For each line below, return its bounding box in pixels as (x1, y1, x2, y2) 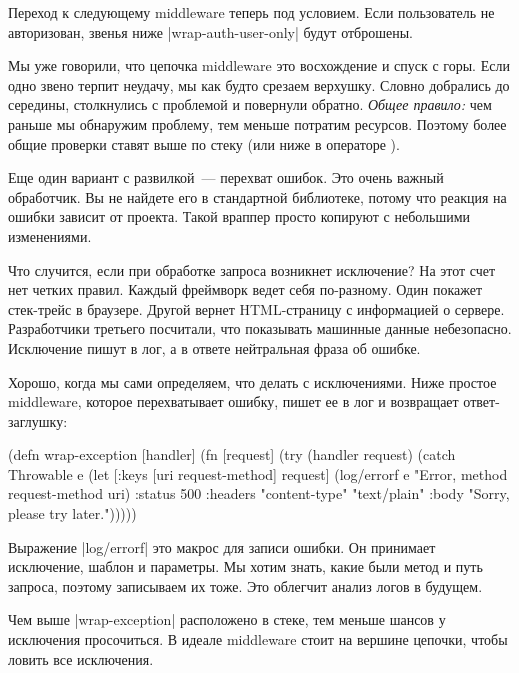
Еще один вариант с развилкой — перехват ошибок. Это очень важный (8, 167, 444, 188)
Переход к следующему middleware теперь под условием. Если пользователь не (8, 2, 495, 22)
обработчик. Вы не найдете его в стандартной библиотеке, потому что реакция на (8, 186, 507, 207)
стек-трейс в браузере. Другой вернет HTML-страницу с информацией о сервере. (8, 298, 505, 319)
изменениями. (8, 225, 92, 246)
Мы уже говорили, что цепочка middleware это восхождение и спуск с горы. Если (8, 55, 510, 76)
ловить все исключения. (8, 648, 154, 669)
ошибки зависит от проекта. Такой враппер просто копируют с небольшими (8, 206, 471, 227)
